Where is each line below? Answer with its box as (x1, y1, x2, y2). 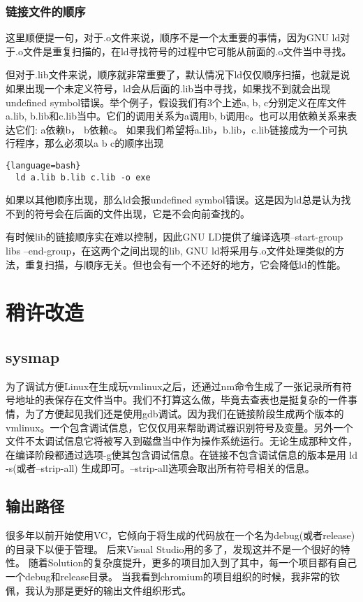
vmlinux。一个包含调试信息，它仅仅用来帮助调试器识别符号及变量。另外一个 (6, 420, 353, 434)
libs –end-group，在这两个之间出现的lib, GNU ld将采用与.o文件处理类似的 (6, 243, 335, 258)
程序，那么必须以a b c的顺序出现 (15, 136, 164, 150)
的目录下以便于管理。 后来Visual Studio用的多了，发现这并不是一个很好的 (6, 541, 341, 556)
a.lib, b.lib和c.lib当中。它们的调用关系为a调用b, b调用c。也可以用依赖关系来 (6, 108, 348, 123)
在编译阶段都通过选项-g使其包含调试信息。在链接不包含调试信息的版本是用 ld (6, 447, 357, 461)
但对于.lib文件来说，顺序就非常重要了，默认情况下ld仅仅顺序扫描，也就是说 (6, 67, 350, 82)
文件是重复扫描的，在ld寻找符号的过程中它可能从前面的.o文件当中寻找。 (22, 43, 352, 58)
